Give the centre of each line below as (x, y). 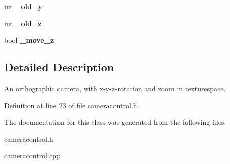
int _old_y (23, 6)
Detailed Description (59, 67)
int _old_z (23, 23)
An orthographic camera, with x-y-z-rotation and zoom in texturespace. (115, 88)
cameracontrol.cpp (32, 156)
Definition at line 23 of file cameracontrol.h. (72, 105)
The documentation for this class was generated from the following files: (115, 122)
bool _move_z (29, 40)
